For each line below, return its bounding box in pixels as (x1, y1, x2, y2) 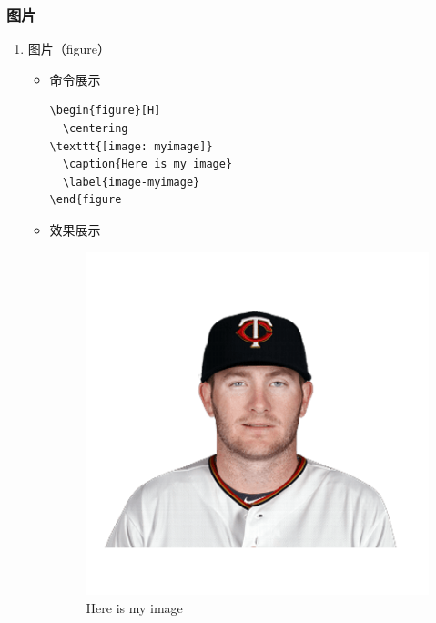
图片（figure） (27, 39, 111, 58)
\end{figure (49, 193, 122, 207)
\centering (62, 122, 128, 135)
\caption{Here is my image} (62, 158, 233, 171)
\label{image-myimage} (62, 175, 200, 189)
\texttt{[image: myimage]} (49, 139, 213, 153)
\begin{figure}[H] (49, 104, 161, 117)
